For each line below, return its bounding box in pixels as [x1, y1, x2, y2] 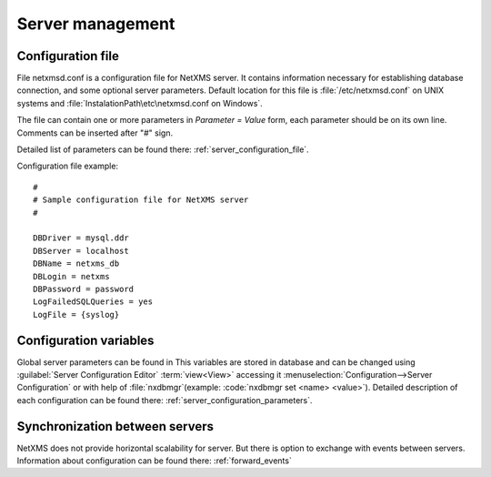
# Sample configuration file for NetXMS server [33, 195, 249, 205]
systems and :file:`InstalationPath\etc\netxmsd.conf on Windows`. [16, 97, 263, 108]
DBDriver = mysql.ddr [33, 233, 129, 243]
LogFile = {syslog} [33, 310, 120, 320]
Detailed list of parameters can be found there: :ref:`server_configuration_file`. [16, 144, 309, 155]
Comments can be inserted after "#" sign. [16, 127, 173, 138]
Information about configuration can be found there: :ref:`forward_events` [16, 455, 293, 466]
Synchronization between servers [16, 419, 214, 434]
